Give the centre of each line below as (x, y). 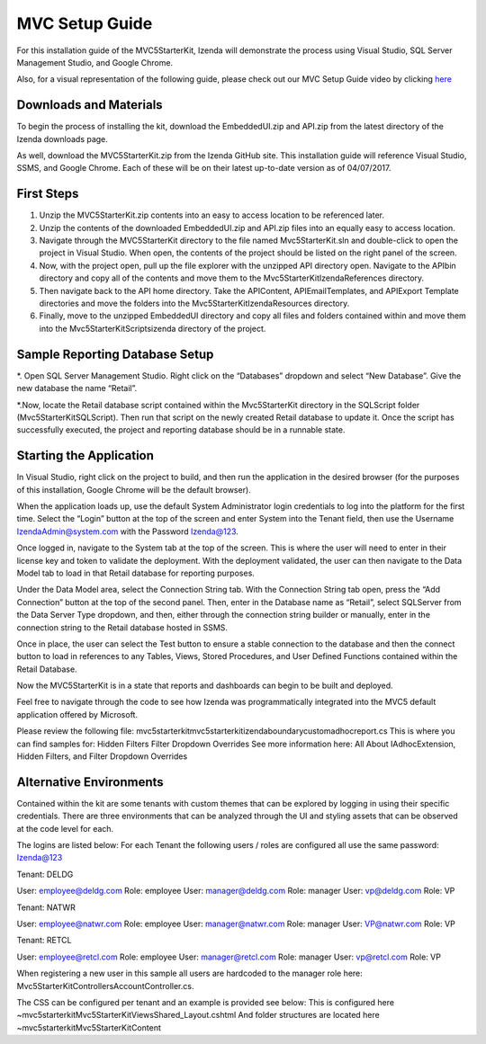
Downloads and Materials (90, 105)
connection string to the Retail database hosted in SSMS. (122, 627)
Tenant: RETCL (44, 941)
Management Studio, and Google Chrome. (95, 62)
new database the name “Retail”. (77, 388)
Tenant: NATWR (46, 907)
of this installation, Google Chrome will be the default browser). (134, 489)
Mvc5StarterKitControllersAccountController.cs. (105, 986)
